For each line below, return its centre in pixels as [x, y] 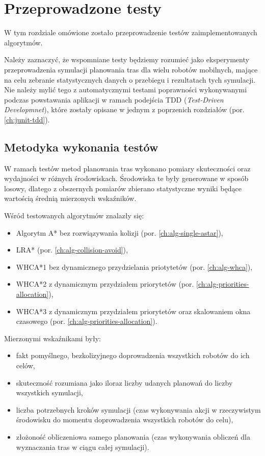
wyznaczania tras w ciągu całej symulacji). [83, 447]
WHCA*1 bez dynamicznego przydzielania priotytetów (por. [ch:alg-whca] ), [134, 267]
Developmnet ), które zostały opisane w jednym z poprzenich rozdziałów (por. [124, 109]
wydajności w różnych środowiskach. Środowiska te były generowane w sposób [126, 178]
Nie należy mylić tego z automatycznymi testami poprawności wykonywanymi [126, 90]
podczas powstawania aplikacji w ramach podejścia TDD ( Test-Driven [114, 99]
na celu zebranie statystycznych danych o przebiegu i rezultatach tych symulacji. [130, 79]
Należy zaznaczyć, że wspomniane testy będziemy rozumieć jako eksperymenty [127, 59]
